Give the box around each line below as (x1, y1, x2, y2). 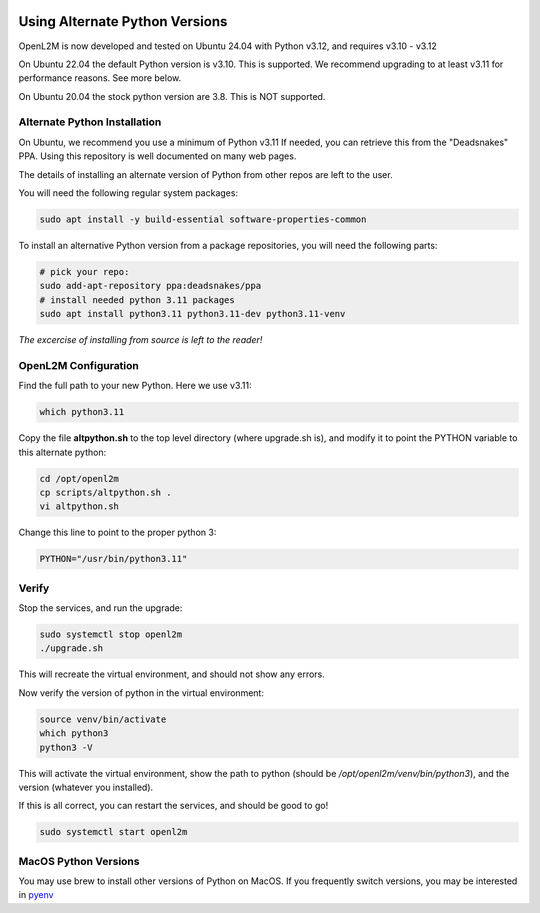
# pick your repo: (39, 266, 130, 277)
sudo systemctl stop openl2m (39, 629, 183, 640)
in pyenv (18, 889, 54, 901)
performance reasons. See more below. (18, 72, 182, 84)
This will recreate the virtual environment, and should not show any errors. (18, 668, 325, 680)
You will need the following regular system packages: (18, 187, 239, 199)
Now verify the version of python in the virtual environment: (18, 686, 265, 699)
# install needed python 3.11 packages (39, 294, 235, 305)
